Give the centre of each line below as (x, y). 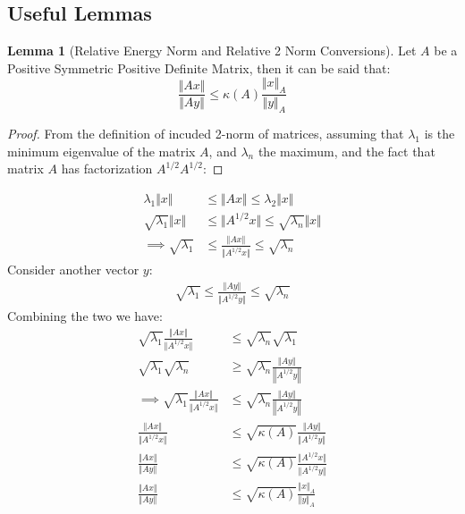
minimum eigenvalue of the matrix (101, 151)
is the (440, 134)
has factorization (107, 169)
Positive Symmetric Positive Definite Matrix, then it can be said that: (199, 67)
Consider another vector (73, 270)
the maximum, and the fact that (347, 151)
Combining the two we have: (85, 316)
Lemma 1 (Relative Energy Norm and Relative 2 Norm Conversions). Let (212, 51)
